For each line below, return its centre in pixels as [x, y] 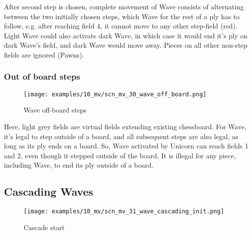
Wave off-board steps [55, 110]
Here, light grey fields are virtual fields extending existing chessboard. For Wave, [125, 127]
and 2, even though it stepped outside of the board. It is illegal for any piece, [120, 155]
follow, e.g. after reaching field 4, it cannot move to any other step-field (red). [121, 26]
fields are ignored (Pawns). [44, 54]
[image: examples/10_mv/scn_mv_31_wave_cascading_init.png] [124, 212]
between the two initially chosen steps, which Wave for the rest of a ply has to [122, 16]
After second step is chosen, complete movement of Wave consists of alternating [124, 6]
